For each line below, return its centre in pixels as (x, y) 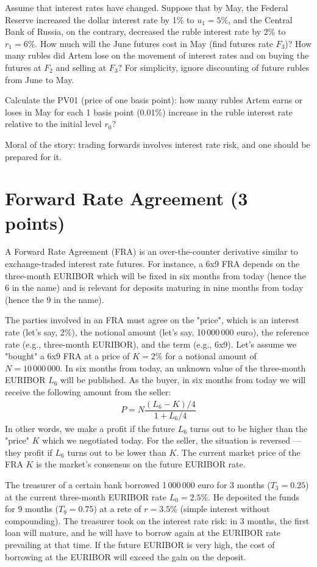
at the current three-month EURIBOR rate (86, 496)
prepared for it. (34, 156)
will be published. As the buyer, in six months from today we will (183, 380)
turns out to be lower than (117, 452)
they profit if (29, 452)
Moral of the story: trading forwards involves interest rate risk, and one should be (158, 144)
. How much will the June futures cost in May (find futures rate (154, 43)
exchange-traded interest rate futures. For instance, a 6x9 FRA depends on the (152, 264)
